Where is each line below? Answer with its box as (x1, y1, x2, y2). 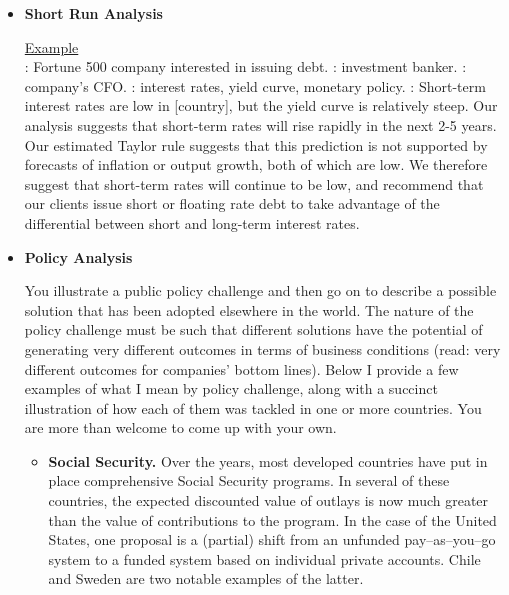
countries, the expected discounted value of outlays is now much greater (48, 490, 489, 511)
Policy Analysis (24, 246, 133, 267)
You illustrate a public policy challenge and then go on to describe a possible (24, 280, 497, 301)
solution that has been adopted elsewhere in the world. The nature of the (24, 299, 474, 320)
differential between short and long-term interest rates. (24, 212, 360, 233)
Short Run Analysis (24, 3, 163, 23)
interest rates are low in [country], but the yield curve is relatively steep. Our (24, 95, 498, 116)
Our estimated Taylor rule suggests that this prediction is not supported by (24, 134, 488, 155)
